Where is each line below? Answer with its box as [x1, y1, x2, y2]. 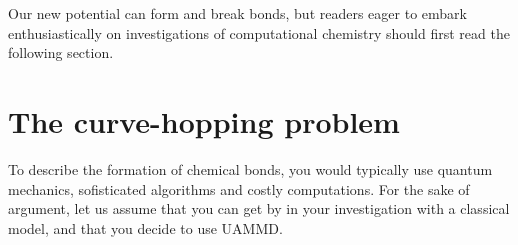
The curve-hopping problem [8, 100, 400, 141]
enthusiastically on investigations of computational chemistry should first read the [8, 22, 510, 43]
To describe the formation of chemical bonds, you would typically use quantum [8, 158, 493, 179]
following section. [8, 42, 114, 63]
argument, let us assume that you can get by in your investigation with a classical [8, 198, 510, 219]
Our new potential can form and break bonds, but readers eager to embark [8, 3, 467, 23]
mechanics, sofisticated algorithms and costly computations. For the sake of [8, 178, 470, 199]
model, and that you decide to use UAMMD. [8, 217, 283, 238]
